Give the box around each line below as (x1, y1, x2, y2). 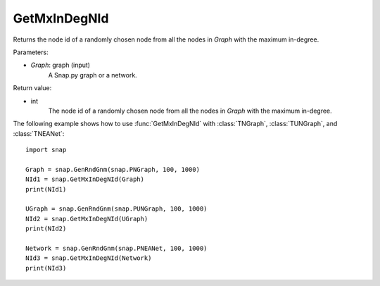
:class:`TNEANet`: (13, 129, 65, 137)
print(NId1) (25, 185, 67, 193)
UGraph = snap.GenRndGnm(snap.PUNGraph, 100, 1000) (25, 205, 208, 213)
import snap (25, 146, 67, 154)
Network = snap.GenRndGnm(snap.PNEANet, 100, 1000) (25, 244, 208, 252)
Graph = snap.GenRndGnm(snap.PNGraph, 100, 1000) (25, 166, 201, 173)
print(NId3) (25, 264, 67, 272)
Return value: (13, 84, 52, 92)
